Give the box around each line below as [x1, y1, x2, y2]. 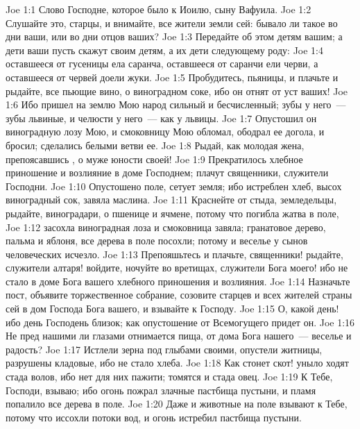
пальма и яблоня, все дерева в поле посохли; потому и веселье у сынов [6, 233, 308, 248]
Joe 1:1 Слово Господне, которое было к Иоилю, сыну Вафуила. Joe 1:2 [6, 2, 311, 16]
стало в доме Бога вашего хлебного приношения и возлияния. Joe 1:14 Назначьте [6, 274, 350, 288]
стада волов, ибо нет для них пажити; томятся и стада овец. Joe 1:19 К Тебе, [6, 369, 333, 384]
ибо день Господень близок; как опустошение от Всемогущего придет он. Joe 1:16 [6, 314, 355, 329]
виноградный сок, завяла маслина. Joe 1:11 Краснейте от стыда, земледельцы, [6, 192, 337, 207]
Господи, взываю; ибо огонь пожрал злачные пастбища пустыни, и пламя [6, 382, 316, 397]
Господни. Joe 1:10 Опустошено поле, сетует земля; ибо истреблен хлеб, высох [6, 178, 342, 193]
